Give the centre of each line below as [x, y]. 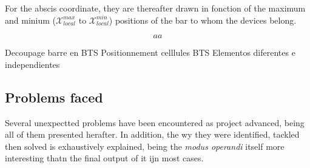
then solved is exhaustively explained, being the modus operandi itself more [145, 146]
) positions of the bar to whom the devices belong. [203, 20]
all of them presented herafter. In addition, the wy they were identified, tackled [152, 134]
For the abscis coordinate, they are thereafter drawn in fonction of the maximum [155, 8]
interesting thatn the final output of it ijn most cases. [104, 158]
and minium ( [31, 20]
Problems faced [54, 97]
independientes [32, 64]
